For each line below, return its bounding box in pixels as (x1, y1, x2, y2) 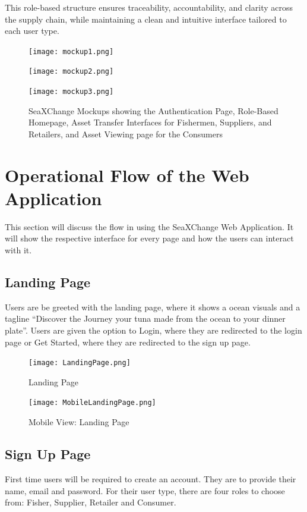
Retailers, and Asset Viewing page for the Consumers (29, 127, 223, 140)
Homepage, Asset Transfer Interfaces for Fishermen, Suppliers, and (29, 116, 272, 128)
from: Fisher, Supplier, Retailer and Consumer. (5, 496, 176, 508)
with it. (5, 244, 32, 256)
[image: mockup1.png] (29, 47, 114, 56)
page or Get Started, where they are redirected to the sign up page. (5, 335, 251, 348)
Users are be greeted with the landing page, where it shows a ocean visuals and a (5, 300, 300, 313)
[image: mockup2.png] (29, 67, 114, 76)
